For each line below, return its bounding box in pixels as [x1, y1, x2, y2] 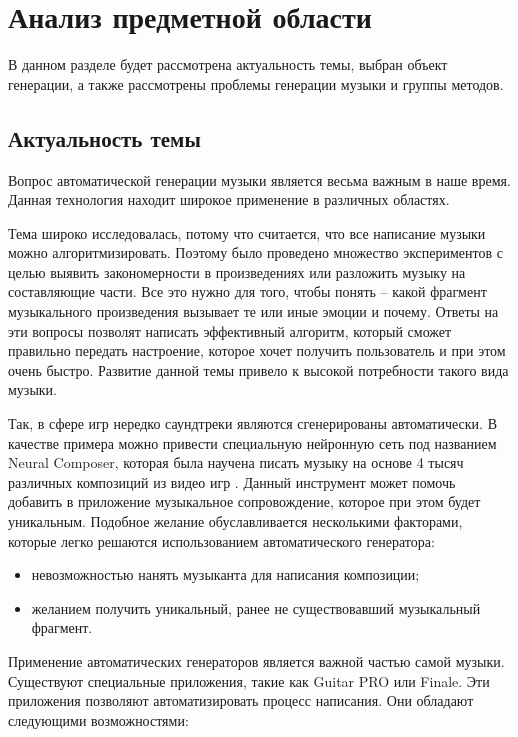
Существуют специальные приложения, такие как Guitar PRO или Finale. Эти [8, 670, 490, 691]
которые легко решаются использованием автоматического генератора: [8, 530, 435, 551]
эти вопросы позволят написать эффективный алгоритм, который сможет [8, 320, 452, 341]
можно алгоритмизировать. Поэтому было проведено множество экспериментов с [8, 242, 503, 263]
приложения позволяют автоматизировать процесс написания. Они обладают [8, 690, 474, 711]
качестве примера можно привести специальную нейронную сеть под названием [8, 432, 497, 453]
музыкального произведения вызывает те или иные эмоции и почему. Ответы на [8, 301, 499, 322]
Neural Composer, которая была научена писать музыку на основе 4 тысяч [8, 452, 464, 473]
